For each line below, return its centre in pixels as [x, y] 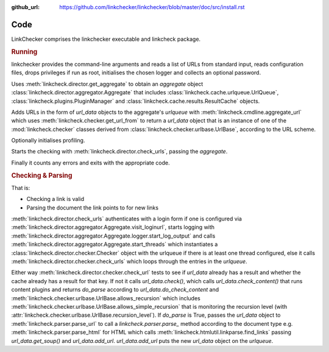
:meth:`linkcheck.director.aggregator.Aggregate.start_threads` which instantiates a [115, 244]
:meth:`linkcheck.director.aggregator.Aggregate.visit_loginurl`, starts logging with [113, 227]
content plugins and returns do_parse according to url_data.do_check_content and [115, 290]
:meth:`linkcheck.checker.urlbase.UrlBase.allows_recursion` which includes [106, 298]
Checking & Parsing [42, 175]
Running [24, 52]
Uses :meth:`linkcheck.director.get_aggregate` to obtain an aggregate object [107, 84]
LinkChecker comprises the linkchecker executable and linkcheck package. [106, 39]
